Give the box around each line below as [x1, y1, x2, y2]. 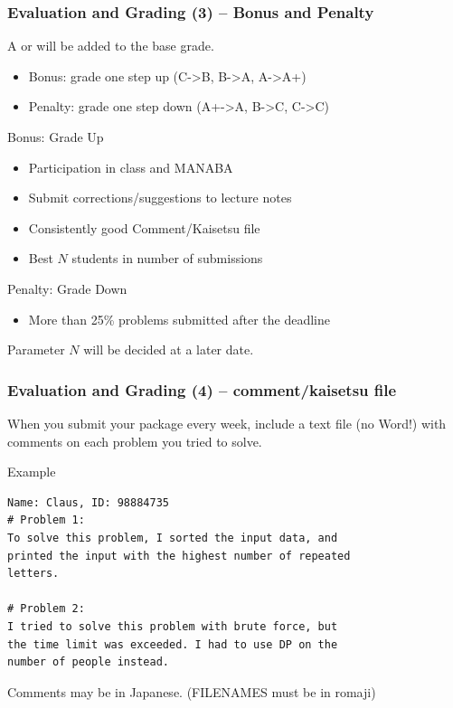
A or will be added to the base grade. [7, 36, 214, 55]
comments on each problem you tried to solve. [7, 431, 262, 450]
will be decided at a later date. [83, 340, 254, 359]
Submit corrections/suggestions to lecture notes [28, 188, 292, 207]
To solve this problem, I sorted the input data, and [7, 531, 338, 544]
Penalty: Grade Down [7, 278, 127, 297]
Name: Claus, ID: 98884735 [7, 496, 169, 509]
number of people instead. [7, 656, 169, 669]
